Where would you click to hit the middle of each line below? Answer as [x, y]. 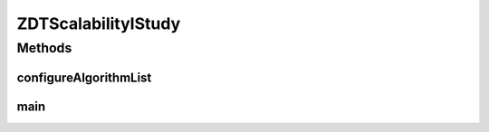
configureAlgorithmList [84, 77]
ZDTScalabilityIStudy [99, 24]
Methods [44, 48]
